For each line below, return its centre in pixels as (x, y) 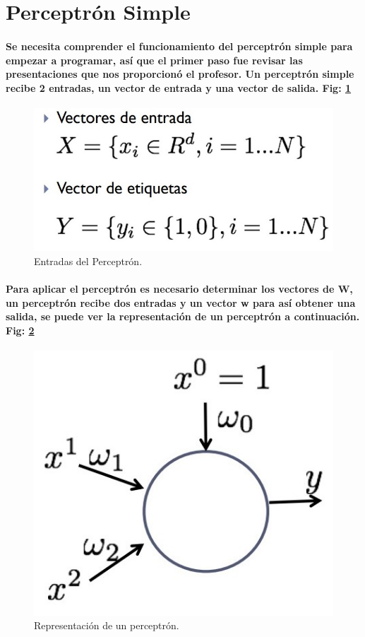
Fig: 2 (20, 331)
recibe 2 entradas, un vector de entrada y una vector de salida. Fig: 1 (179, 87)
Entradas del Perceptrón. (88, 261)
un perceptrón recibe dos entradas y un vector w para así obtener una (181, 302)
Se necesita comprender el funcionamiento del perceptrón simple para (179, 46)
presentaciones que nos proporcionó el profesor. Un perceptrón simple (180, 74)
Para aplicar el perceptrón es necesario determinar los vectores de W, (179, 289)
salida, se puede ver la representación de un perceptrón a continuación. (183, 316)
